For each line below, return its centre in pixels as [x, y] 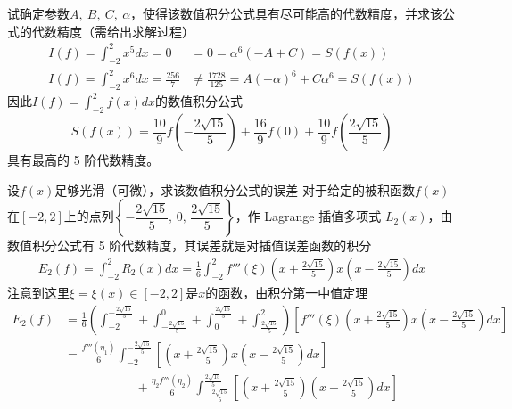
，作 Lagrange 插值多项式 [308, 216]
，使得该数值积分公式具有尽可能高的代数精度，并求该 [287, 13]
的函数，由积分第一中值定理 [287, 292]
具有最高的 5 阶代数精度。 [83, 160]
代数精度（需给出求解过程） [113, 31]
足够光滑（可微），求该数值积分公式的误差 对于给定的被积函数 [235, 189]
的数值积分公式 [199, 101]
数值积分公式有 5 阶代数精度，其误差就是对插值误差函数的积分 [190, 245]
